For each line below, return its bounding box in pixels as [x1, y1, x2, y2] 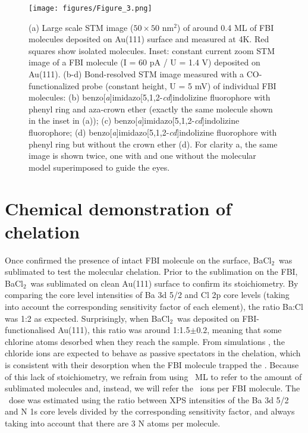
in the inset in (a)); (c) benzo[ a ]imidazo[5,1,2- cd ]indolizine [29, 114, 240, 127]
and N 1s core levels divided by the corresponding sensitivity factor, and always [5, 405, 295, 418]
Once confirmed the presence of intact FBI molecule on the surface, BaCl [5, 253, 272, 266]
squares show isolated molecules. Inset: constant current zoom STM [29, 44, 275, 57]
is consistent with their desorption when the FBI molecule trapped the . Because [5, 359, 299, 371]
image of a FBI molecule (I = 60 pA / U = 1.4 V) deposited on [29, 56, 260, 68]
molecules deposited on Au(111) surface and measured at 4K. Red [29, 33, 269, 45]
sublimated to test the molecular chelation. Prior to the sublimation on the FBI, [5, 265, 298, 278]
